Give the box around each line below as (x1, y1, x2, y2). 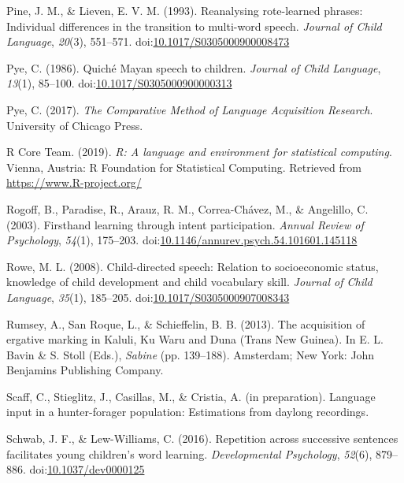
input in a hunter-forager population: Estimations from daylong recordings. (6, 403, 369, 420)
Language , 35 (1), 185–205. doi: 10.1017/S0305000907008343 (6, 288, 290, 305)
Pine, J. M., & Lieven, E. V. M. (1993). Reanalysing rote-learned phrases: (6, 2, 363, 18)
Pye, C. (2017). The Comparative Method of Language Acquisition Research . (6, 101, 373, 117)
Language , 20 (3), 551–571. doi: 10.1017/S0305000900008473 (6, 33, 290, 50)
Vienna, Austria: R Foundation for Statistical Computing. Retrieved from (6, 158, 361, 175)
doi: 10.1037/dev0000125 (29, 461, 145, 477)
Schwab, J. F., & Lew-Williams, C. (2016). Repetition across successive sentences (6, 430, 398, 447)
